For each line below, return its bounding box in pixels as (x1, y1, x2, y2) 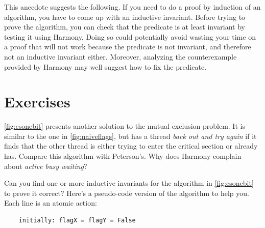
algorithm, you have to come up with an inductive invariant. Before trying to (4, 11, 246, 22)
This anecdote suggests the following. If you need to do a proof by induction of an (4, 2, 261, 12)
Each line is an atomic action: (4, 197, 97, 208)
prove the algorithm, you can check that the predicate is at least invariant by (4, 21, 246, 32)
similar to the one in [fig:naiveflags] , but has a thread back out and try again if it (4, 130, 257, 141)
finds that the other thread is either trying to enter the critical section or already (4, 140, 258, 151)
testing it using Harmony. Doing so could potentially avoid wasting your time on (4, 31, 256, 42)
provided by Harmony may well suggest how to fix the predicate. (4, 61, 207, 72)
